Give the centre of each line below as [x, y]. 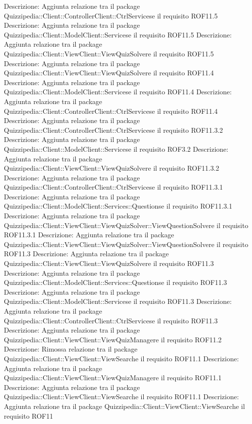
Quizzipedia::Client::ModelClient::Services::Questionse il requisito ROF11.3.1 [118, 206]
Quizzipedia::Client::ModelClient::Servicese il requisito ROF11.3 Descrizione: [118, 301]
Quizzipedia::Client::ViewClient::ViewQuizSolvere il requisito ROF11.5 [109, 53]
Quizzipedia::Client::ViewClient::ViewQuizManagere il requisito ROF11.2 [113, 339]
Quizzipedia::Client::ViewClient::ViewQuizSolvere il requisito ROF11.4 [109, 73]
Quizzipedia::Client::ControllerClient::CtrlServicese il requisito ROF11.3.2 [114, 130]
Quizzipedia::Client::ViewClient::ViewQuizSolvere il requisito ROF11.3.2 [112, 168]
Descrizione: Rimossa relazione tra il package [71, 349]
